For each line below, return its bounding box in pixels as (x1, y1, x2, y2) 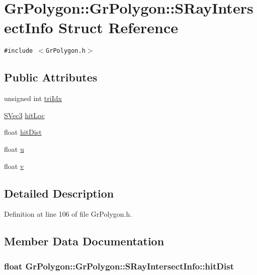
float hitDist (4, 127, 42, 137)
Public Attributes (4, 69, 98, 85)
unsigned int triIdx (4, 93, 62, 104)
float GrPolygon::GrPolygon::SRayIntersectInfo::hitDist (4, 259, 234, 272)
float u (4, 143, 24, 154)
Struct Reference (58, 17, 178, 38)
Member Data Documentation (4, 233, 164, 249)
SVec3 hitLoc (4, 110, 45, 120)
